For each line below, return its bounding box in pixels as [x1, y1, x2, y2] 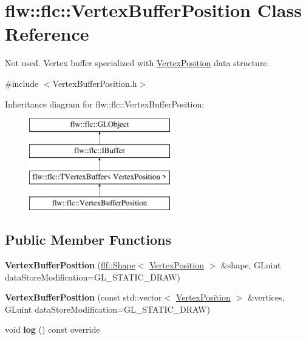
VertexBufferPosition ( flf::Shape [5, 259, 135, 271]
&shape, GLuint [220, 259, 281, 271]
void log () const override [5, 323, 100, 336]
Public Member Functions [5, 230, 171, 249]
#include [5, 76, 39, 89]
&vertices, [247, 291, 285, 304]
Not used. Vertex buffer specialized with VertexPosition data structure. [5, 56, 270, 69]
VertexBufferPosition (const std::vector [5, 291, 162, 304]
